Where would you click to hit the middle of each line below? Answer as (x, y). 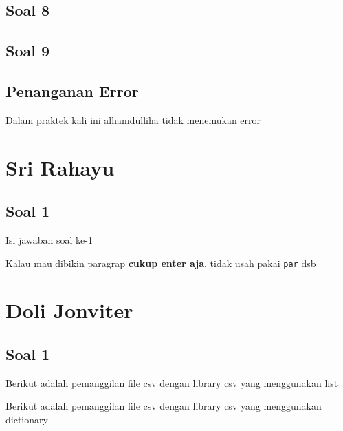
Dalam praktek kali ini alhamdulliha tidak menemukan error (133, 119)
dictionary (27, 419)
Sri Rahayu (60, 167)
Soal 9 (28, 51)
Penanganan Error (72, 91)
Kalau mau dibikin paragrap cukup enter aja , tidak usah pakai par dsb (161, 263)
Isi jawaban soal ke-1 (49, 239)
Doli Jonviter (69, 310)
